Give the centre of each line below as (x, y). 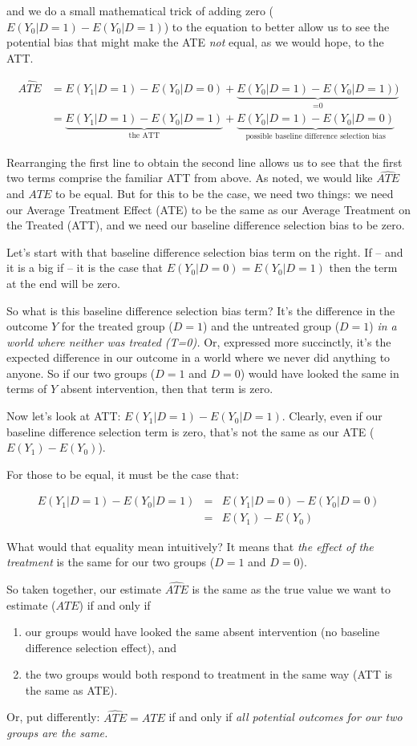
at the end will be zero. (63, 283)
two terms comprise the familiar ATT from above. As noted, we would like (190, 178)
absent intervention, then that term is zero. (167, 389)
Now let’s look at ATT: (64, 416)
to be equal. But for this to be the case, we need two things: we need (224, 193)
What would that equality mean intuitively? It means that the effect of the (190, 546)
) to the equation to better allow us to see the (277, 26)
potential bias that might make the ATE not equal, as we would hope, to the (195, 42)
